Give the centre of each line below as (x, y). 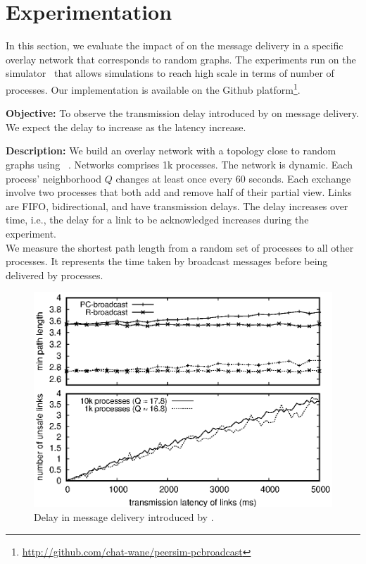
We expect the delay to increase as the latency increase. (126, 127)
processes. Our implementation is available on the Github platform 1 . (153, 88)
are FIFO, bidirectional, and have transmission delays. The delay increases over (177, 206)
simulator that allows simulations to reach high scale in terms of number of (170, 73)
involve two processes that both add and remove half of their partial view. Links (179, 192)
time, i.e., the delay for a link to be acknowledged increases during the (157, 220)
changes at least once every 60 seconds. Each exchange (233, 178)
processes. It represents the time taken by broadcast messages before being (167, 261)
